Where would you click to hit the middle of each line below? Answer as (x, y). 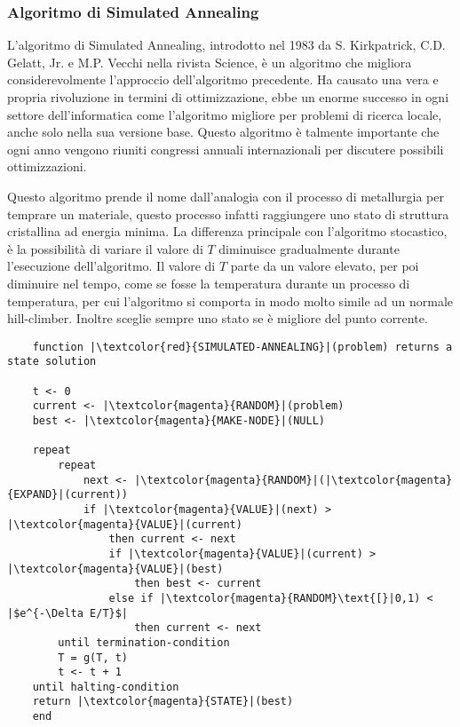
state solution (52, 362)
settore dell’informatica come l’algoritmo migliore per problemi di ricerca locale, (225, 114)
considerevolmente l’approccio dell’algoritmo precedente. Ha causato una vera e (223, 79)
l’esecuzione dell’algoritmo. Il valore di (111, 266)
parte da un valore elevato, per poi (325, 266)
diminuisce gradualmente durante (309, 248)
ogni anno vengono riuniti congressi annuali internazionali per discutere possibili (226, 149)
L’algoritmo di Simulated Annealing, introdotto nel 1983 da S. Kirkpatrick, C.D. (226, 45)
